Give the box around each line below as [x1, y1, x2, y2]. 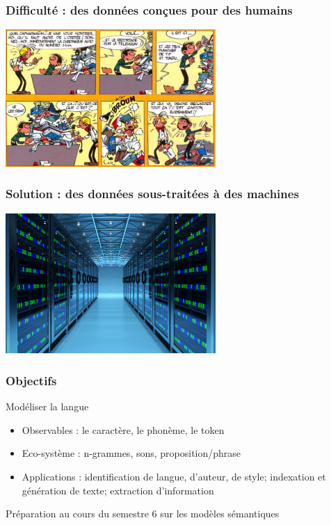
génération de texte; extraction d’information [22, 483, 214, 497]
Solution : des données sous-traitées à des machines [6, 185, 299, 202]
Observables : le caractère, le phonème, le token [22, 422, 225, 437]
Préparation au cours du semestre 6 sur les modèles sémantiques [6, 506, 280, 521]
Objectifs [6, 371, 57, 389]
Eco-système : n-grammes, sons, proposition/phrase [22, 446, 241, 460]
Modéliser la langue [6, 399, 89, 414]
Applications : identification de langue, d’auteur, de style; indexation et [22, 469, 326, 484]
